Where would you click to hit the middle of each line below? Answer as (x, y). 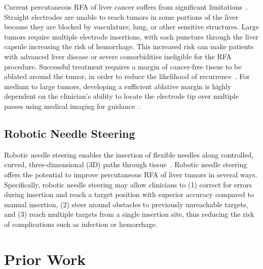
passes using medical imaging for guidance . (72, 106)
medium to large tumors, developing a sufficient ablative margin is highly (118, 86)
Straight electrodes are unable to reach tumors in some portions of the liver (121, 16)
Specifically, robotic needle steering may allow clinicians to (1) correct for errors (128, 184)
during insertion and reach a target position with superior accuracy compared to (129, 194)
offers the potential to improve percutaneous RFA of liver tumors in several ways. (131, 174)
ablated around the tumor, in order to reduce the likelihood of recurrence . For (127, 76)
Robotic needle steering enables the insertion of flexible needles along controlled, (129, 154)
